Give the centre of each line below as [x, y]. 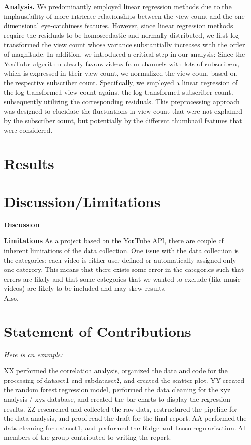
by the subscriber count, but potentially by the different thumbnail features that [123, 120]
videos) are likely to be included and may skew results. [85, 288]
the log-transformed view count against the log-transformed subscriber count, [118, 92]
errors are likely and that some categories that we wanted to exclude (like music [122, 278]
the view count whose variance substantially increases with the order [143, 44]
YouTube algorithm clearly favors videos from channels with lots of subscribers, [122, 63]
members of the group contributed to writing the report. [88, 437]
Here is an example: [33, 354]
